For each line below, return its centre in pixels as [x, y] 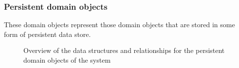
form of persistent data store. [47, 34]
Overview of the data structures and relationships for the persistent [124, 50]
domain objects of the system [67, 60]
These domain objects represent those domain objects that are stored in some [119, 25]
